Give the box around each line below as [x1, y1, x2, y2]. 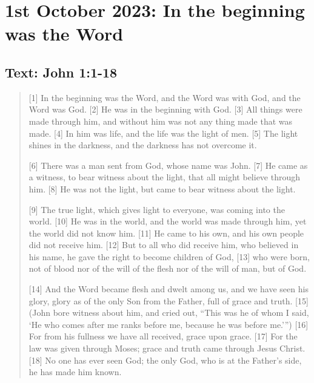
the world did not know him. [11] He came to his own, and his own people [28, 226, 304, 239]
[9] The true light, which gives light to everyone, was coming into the [28, 203, 285, 215]
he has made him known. [28, 365, 122, 378]
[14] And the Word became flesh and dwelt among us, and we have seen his [28, 283, 309, 295]
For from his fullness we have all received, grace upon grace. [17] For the [28, 330, 298, 342]
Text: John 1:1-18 [5, 62, 118, 81]
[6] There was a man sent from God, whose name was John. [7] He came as [28, 159, 308, 171]
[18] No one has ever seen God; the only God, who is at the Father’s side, [28, 353, 302, 366]
